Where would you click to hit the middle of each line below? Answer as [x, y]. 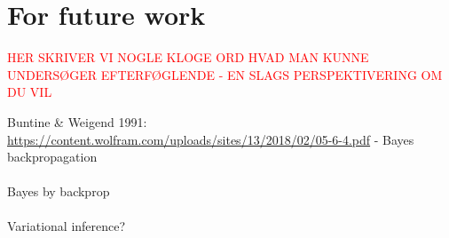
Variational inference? [67, 226]
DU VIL [30, 92]
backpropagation [52, 157]
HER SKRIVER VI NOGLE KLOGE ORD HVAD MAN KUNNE [188, 57]
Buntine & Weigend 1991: [77, 121]
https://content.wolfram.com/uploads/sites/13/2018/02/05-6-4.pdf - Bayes [211, 139]
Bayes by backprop [59, 191]
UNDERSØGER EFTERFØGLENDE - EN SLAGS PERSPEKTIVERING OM [225, 74]
